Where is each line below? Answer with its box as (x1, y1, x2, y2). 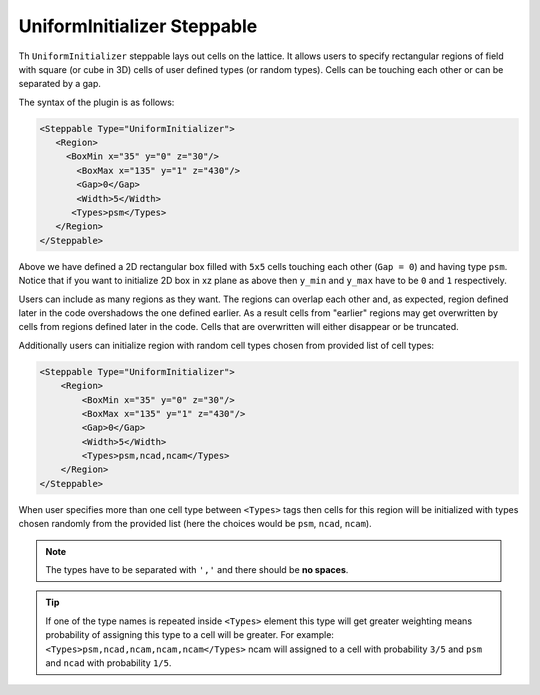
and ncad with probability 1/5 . (45, 656, 172, 669)
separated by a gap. (18, 78, 102, 90)
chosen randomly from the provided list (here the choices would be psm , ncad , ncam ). (18, 518, 372, 530)
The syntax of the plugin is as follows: (18, 96, 175, 108)
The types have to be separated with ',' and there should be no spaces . (45, 564, 349, 576)
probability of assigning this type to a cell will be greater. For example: (45, 629, 335, 641)
